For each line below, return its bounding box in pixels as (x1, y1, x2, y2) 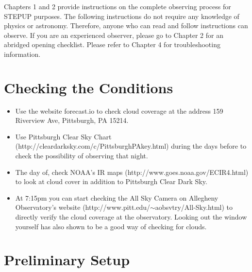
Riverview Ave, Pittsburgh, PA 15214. (15, 115, 129, 125)
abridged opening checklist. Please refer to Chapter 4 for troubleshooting (4, 39, 220, 50)
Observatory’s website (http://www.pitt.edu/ (15, 202, 151, 212)
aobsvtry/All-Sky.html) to (155, 202, 233, 212)
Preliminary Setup (4, 250, 130, 270)
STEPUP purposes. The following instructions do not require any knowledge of (4, 11, 239, 21)
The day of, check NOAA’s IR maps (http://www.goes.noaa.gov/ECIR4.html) (15, 167, 249, 177)
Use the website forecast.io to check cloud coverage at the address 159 (15, 105, 223, 116)
